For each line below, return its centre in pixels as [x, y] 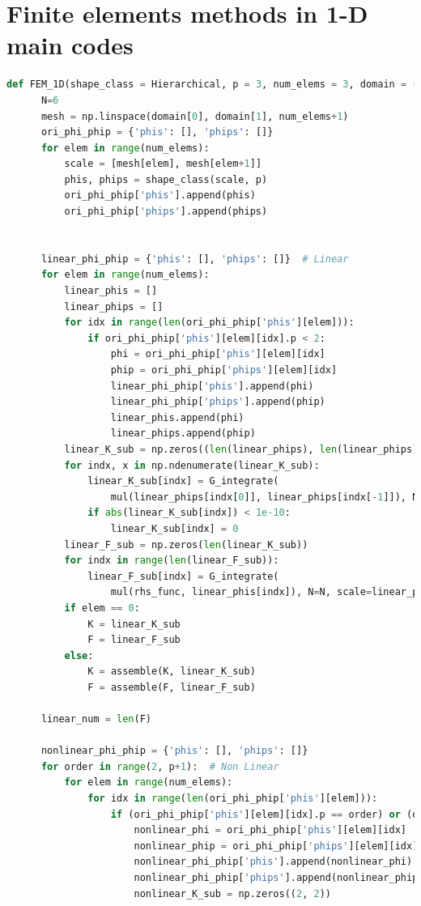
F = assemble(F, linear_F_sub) [172, 687]
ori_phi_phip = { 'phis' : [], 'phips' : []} [157, 132]
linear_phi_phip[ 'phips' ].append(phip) [218, 402]
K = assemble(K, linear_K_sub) [172, 672]
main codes [70, 45]
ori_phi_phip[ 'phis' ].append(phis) [160, 196]
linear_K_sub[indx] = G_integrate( [183, 481]
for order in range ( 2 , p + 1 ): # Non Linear [160, 766]
